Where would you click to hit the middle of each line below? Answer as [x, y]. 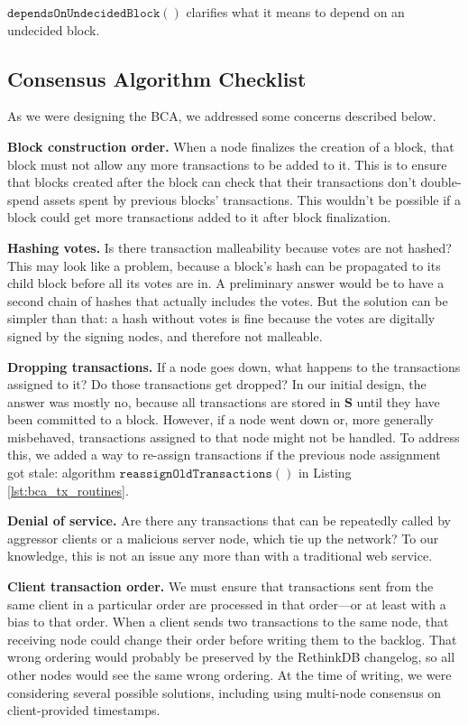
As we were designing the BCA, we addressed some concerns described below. [222, 116]
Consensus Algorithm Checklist [157, 78]
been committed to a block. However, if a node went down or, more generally [220, 419]
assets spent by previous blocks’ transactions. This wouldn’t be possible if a [252, 199]
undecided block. [54, 29]
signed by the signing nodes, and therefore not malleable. [165, 335]
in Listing [325, 473]
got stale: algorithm [61, 473]
